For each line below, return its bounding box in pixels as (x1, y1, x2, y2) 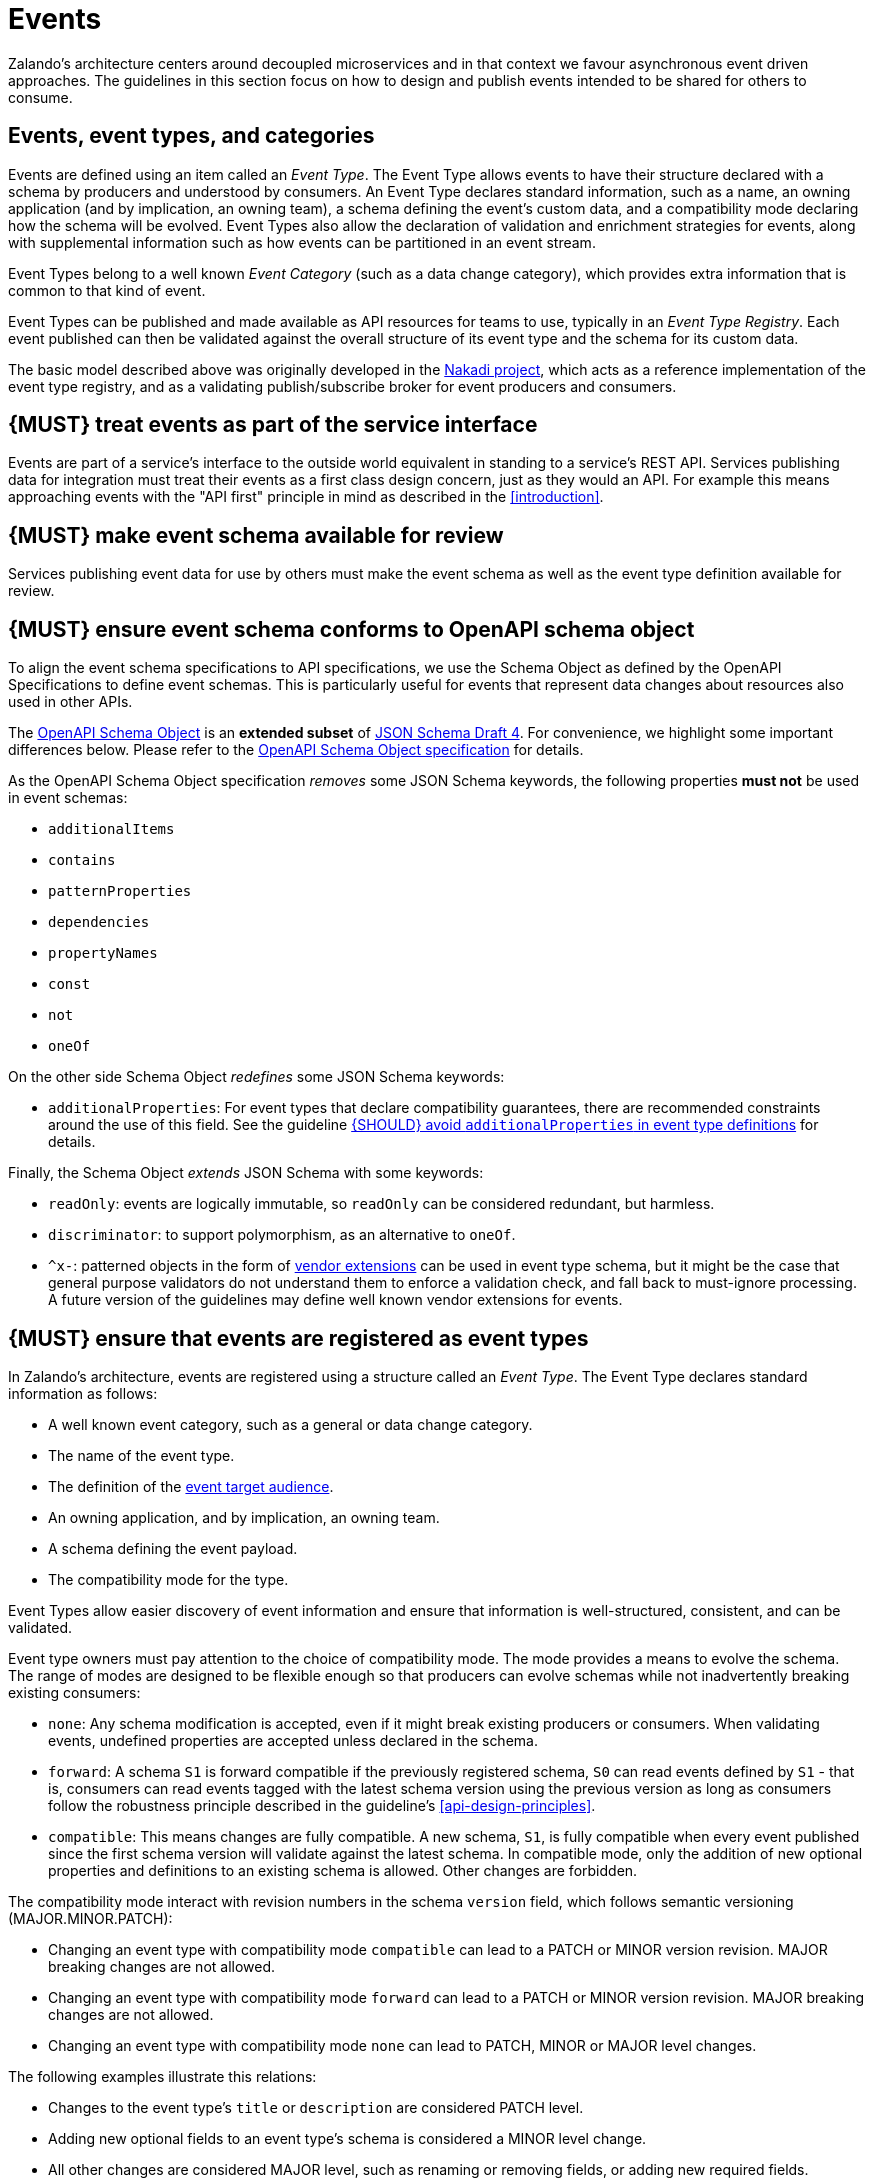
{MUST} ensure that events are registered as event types (8, 1325, 589, 1351)
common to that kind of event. (8, 281, 206, 299)
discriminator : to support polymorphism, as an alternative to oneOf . (48, 1226, 516, 1244)
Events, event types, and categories (8, 123, 375, 149)
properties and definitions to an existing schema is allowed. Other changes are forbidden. (48, 1861, 638, 1879)
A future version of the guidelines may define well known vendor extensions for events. (48, 1291, 623, 1309)
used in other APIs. (8, 693, 133, 711)
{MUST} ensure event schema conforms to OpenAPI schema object (8, 616, 695, 642)
